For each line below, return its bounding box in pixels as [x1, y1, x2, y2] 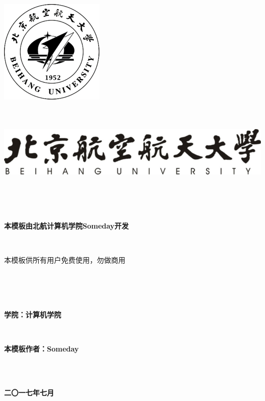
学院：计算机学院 [4, 309, 61, 319]
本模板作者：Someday [4, 343, 79, 354]
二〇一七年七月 [4, 387, 54, 398]
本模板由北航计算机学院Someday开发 [4, 220, 129, 231]
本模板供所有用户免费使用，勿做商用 [4, 255, 125, 265]
